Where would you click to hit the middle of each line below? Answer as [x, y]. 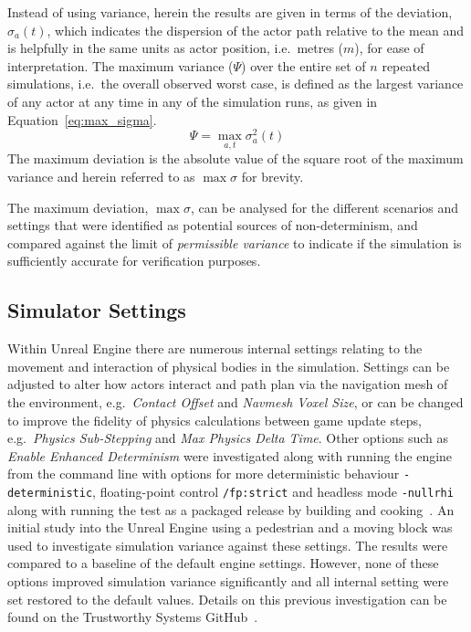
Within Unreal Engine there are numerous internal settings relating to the [215, 348]
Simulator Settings [97, 310]
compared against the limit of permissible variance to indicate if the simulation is [235, 242]
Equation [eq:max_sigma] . [82, 119]
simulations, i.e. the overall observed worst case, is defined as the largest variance [235, 84]
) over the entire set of [304, 65]
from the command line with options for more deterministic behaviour [204, 474]
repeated [406, 65]
